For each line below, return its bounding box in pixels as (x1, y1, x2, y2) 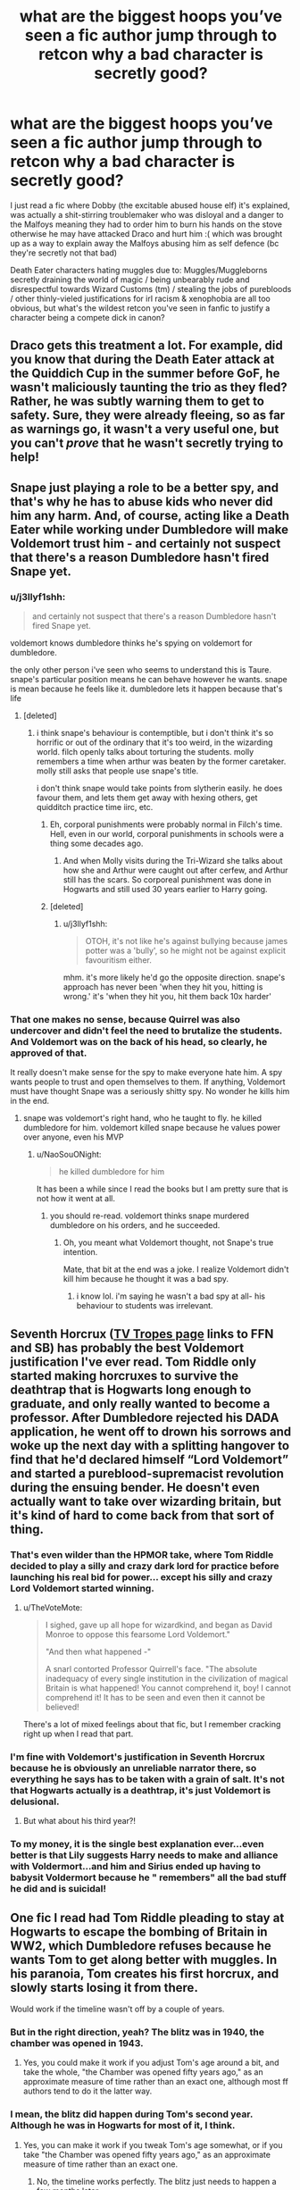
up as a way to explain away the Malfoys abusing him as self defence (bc (10, 238, 279, 248)
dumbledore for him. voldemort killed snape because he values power (22, 1123, 280, 1133)
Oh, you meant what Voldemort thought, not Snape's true (62, 1237, 274, 1248)
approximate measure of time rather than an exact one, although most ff (22, 2077, 288, 2087)
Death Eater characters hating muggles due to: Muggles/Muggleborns (10, 264, 268, 275)
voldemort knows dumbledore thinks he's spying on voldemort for (10, 638, 253, 648)
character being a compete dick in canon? (10, 312, 166, 322)
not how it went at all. (36, 1193, 115, 1204)
